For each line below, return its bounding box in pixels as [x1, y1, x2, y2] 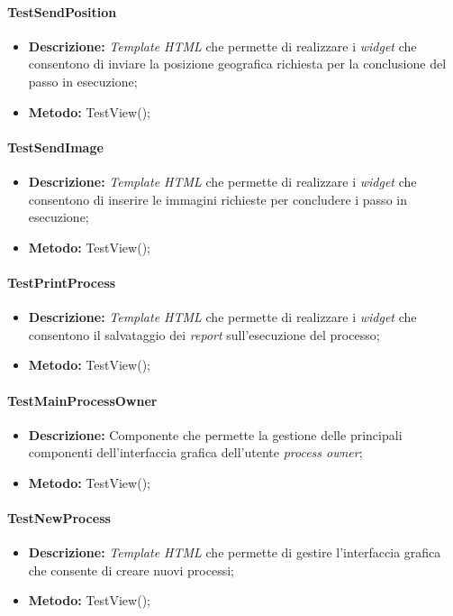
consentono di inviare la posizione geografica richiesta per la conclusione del [28, 54, 447, 73]
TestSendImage [7, 137, 104, 156]
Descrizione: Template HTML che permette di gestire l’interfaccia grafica [28, 543, 441, 562]
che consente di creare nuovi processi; [28, 560, 234, 579]
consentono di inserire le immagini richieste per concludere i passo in [28, 189, 407, 208]
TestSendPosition [7, 2, 117, 21]
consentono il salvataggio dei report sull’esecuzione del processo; [28, 325, 380, 344]
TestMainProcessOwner [7, 391, 158, 409]
